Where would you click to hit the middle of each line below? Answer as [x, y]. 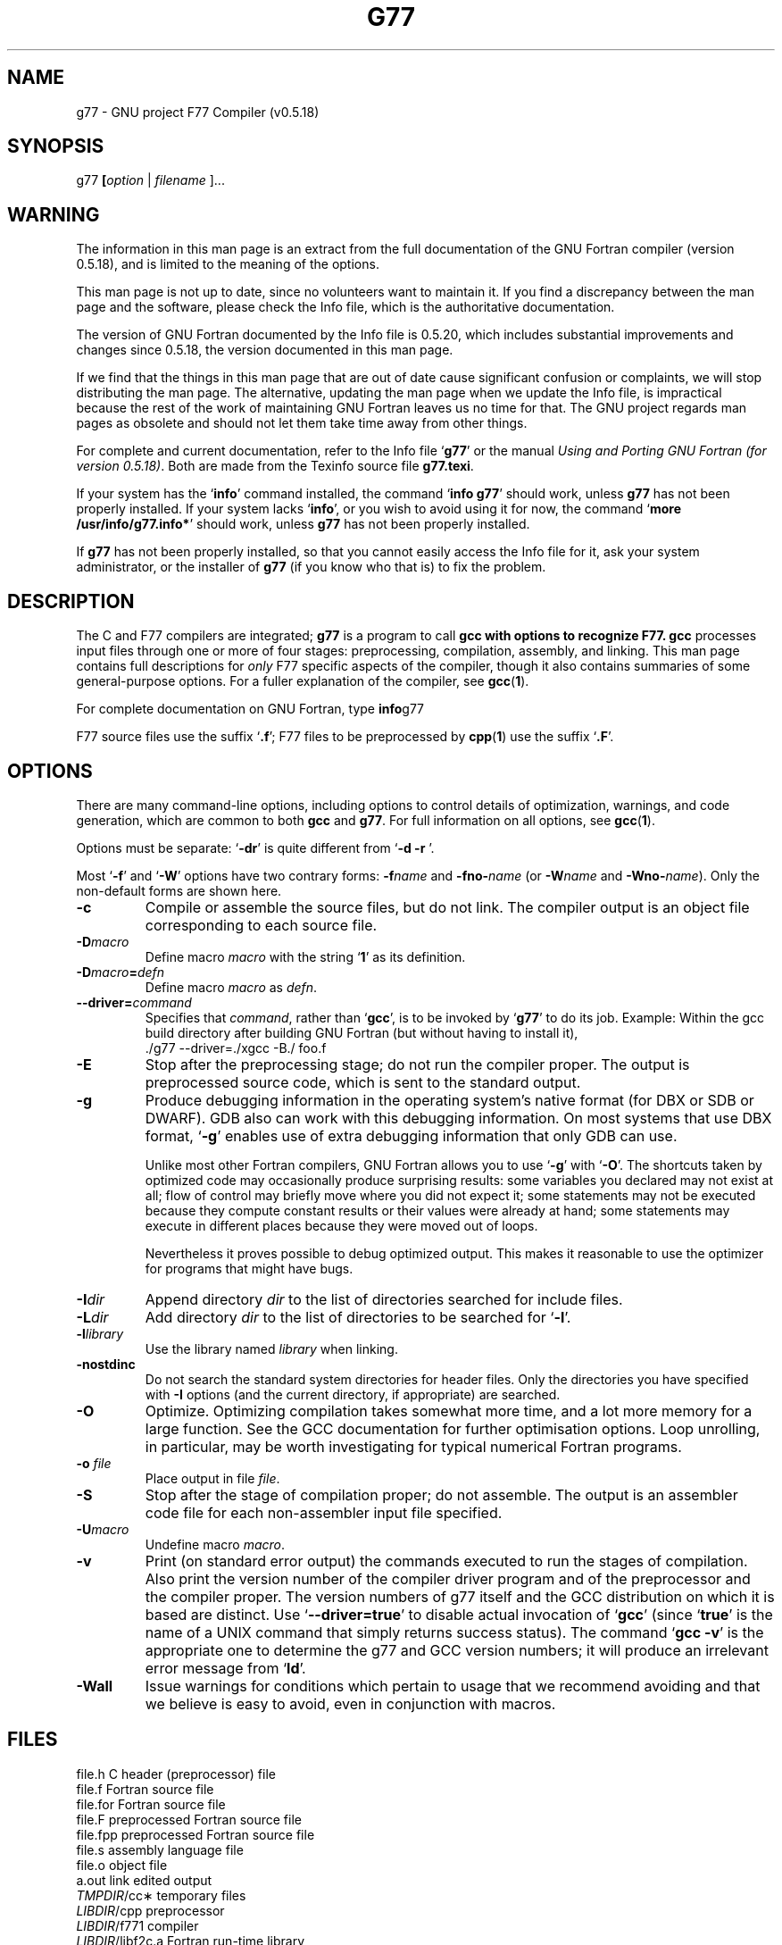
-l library [100, 1333]
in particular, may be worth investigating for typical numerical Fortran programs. [413, 1446]
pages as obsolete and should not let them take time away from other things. [302, 423]
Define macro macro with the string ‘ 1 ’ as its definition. [305, 956]
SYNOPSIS [56, 146]
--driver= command [134, 1002]
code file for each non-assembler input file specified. [324, 1512]
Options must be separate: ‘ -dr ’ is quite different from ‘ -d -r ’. [255, 847]
